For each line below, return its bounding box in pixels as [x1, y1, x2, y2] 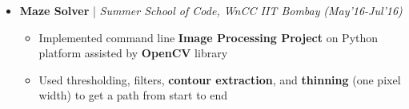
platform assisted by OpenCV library [38, 45, 228, 61]
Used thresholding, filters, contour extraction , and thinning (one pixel [38, 71, 401, 88]
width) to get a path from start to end [38, 87, 228, 103]
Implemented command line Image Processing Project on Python [38, 29, 379, 45]
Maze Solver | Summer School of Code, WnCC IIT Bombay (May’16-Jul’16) [19, 2, 403, 18]
